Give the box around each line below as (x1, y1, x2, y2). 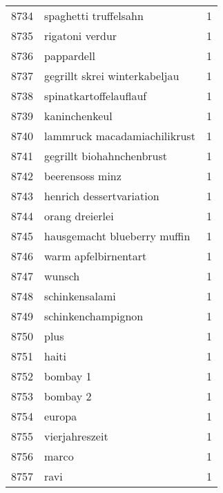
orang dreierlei (44, 208, 114, 224)
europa (44, 408, 77, 424)
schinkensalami (44, 288, 116, 304)
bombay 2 (44, 388, 92, 404)
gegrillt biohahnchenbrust (44, 148, 168, 164)
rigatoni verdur (44, 28, 117, 43)
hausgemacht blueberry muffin (44, 228, 191, 244)
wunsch (44, 268, 80, 284)
